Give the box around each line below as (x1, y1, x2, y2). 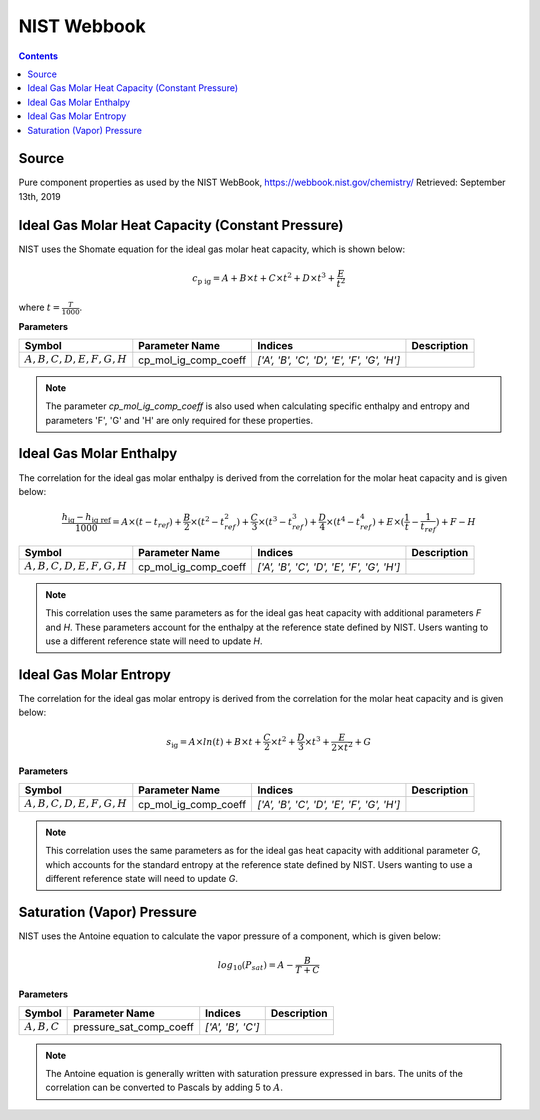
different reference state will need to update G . (45, 872, 239, 884)
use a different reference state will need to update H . (45, 635, 263, 647)
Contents (18, 50, 59, 62)
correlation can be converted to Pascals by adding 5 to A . (45, 1081, 284, 1094)
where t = (18, 301, 61, 314)
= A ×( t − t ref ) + (111, 516, 182, 530)
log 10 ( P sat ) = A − (217, 959, 294, 973)
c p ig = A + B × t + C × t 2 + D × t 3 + (191, 271, 335, 286)
